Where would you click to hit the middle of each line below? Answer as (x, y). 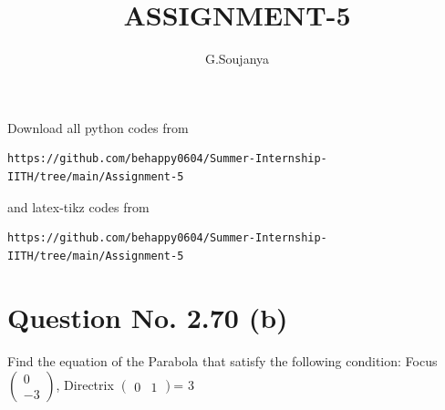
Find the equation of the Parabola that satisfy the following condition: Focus (222, 361)
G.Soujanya (237, 59)
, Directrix (85, 384)
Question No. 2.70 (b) (148, 318)
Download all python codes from (98, 127)
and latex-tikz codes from (78, 206)
